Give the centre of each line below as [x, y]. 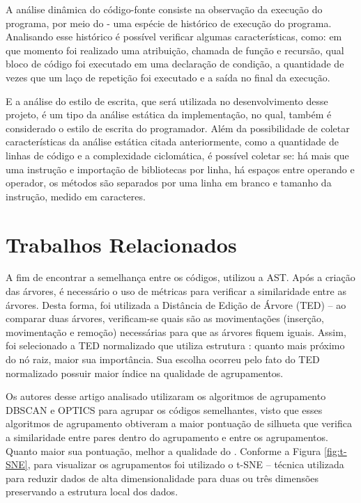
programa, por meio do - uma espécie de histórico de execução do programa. [169, 23]
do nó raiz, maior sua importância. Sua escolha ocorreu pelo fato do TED [163, 359]
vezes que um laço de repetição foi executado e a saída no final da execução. [168, 77]
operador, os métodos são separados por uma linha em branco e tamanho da [169, 183]
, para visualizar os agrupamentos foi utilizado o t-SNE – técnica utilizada [186, 464]
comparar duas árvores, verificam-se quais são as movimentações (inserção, [165, 318]
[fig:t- [336, 450]
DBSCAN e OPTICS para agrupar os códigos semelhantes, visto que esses [164, 409]
